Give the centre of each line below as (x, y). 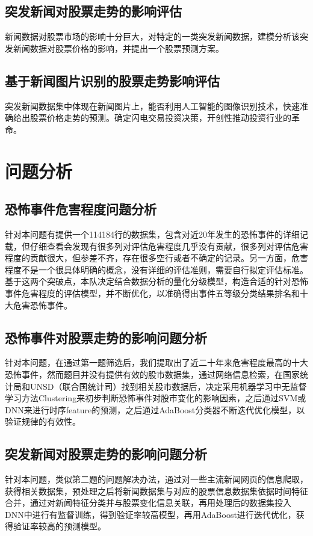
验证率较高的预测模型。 (59, 526)
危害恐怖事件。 (42, 305)
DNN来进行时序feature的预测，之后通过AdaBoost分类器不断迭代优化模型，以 (155, 409)
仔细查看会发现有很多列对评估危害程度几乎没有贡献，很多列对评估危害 (169, 246)
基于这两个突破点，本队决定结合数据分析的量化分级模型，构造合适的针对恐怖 (156, 281)
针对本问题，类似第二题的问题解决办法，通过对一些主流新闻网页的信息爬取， (156, 479)
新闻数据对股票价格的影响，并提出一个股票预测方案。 (118, 48)
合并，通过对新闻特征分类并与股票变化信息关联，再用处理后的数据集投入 (148, 503)
